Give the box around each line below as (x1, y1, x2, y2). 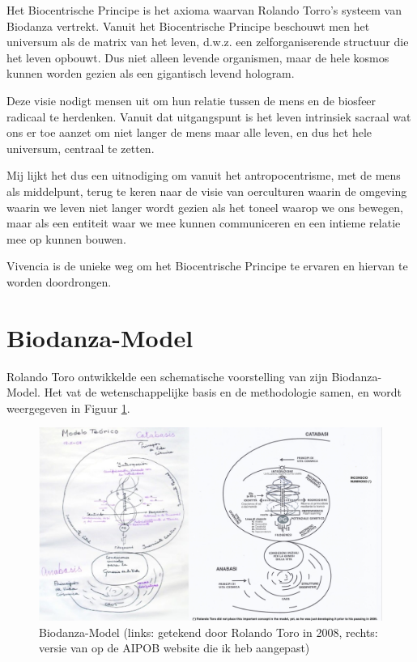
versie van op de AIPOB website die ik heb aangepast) (39, 639, 310, 656)
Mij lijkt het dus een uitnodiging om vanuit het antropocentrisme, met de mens (6, 167, 401, 184)
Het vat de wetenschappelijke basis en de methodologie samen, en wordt (44, 384, 402, 401)
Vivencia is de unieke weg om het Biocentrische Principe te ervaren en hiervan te (6, 257, 408, 274)
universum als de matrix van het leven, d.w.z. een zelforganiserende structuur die (6, 33, 409, 50)
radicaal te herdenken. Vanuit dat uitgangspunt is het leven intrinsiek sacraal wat (6, 108, 411, 125)
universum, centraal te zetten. (6, 139, 155, 156)
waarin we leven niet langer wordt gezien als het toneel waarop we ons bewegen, (6, 198, 403, 215)
